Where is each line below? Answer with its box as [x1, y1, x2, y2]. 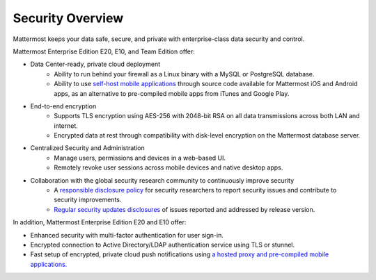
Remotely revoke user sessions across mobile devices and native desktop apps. [54, 163, 283, 172]
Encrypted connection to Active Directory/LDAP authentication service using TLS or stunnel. [30, 240, 295, 249]
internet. [54, 122, 78, 130]
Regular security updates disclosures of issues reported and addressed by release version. [54, 205, 315, 213]
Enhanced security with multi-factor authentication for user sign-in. [30, 231, 224, 239]
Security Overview [13, 10, 124, 26]
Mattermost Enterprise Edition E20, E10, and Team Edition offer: [13, 47, 195, 56]
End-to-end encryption [30, 101, 97, 110]
